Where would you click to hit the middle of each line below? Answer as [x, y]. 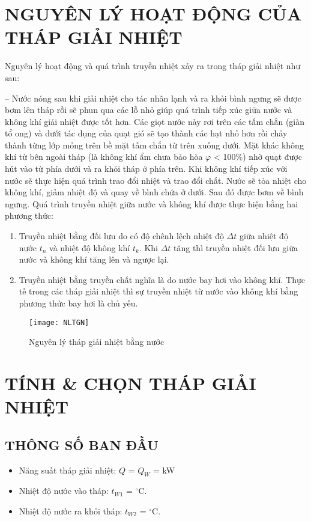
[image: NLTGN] [59, 322]
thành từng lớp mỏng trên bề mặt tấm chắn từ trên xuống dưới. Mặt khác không [154, 145]
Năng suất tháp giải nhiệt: [68, 470]
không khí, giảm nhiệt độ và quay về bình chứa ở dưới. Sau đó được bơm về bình [154, 192]
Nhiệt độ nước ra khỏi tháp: [71, 511]
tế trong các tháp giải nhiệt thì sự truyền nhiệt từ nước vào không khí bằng [159, 291]
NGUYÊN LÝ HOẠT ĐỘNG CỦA [153, 14]
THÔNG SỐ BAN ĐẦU [82, 444]
